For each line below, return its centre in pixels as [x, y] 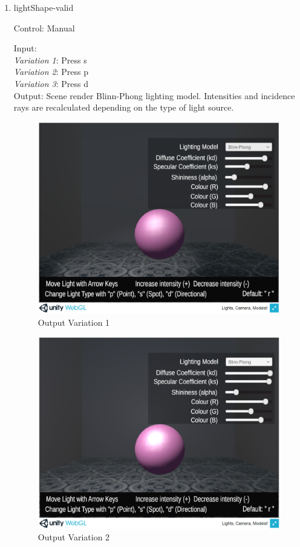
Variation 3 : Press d [51, 83]
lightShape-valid [44, 7]
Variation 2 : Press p [51, 72]
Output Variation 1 [74, 322]
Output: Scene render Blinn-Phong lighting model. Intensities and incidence [154, 95]
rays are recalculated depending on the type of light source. [124, 107]
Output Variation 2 [74, 537]
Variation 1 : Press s [50, 60]
